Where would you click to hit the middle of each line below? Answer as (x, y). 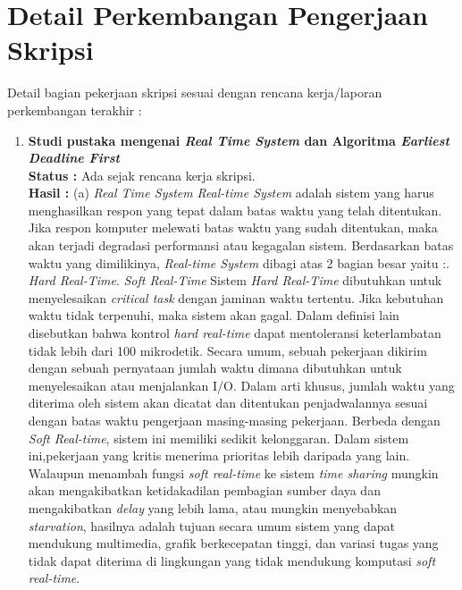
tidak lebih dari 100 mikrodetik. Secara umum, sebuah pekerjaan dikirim (227, 350)
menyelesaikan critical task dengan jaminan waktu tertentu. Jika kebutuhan (236, 297)
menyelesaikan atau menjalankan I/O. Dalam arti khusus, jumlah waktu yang (241, 385)
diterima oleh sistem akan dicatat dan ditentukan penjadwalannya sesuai (228, 403)
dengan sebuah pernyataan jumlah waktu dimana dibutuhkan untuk (215, 368)
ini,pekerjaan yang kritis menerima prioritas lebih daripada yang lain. (219, 455)
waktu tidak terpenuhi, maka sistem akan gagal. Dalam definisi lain (214, 315)
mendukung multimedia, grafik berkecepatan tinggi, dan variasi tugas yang (233, 543)
